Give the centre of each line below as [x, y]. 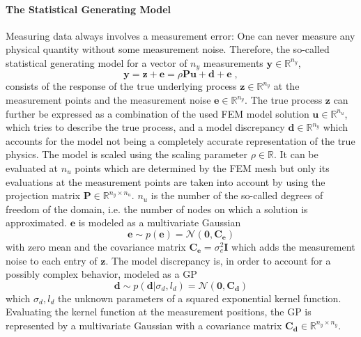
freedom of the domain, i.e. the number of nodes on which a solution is [157, 209]
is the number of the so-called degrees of [237, 195]
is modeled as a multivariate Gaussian [160, 222]
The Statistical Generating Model [89, 9]
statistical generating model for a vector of [97, 62]
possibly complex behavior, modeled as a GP [101, 274]
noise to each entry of [52, 260]
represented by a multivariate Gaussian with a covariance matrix [144, 325]
